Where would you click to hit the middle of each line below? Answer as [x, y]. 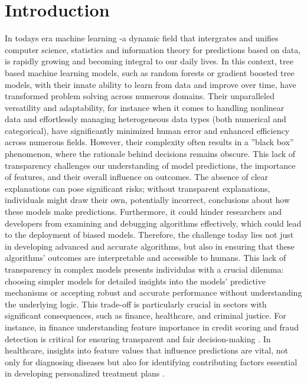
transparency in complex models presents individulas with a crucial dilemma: [144, 269]
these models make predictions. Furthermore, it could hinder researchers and [143, 212]
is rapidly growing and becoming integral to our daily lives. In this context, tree [149, 61]
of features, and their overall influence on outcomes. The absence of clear [137, 177]
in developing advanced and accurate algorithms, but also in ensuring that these [150, 246]
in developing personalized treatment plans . [85, 373]
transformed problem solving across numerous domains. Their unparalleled [140, 96]
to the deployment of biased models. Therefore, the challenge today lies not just [149, 235]
